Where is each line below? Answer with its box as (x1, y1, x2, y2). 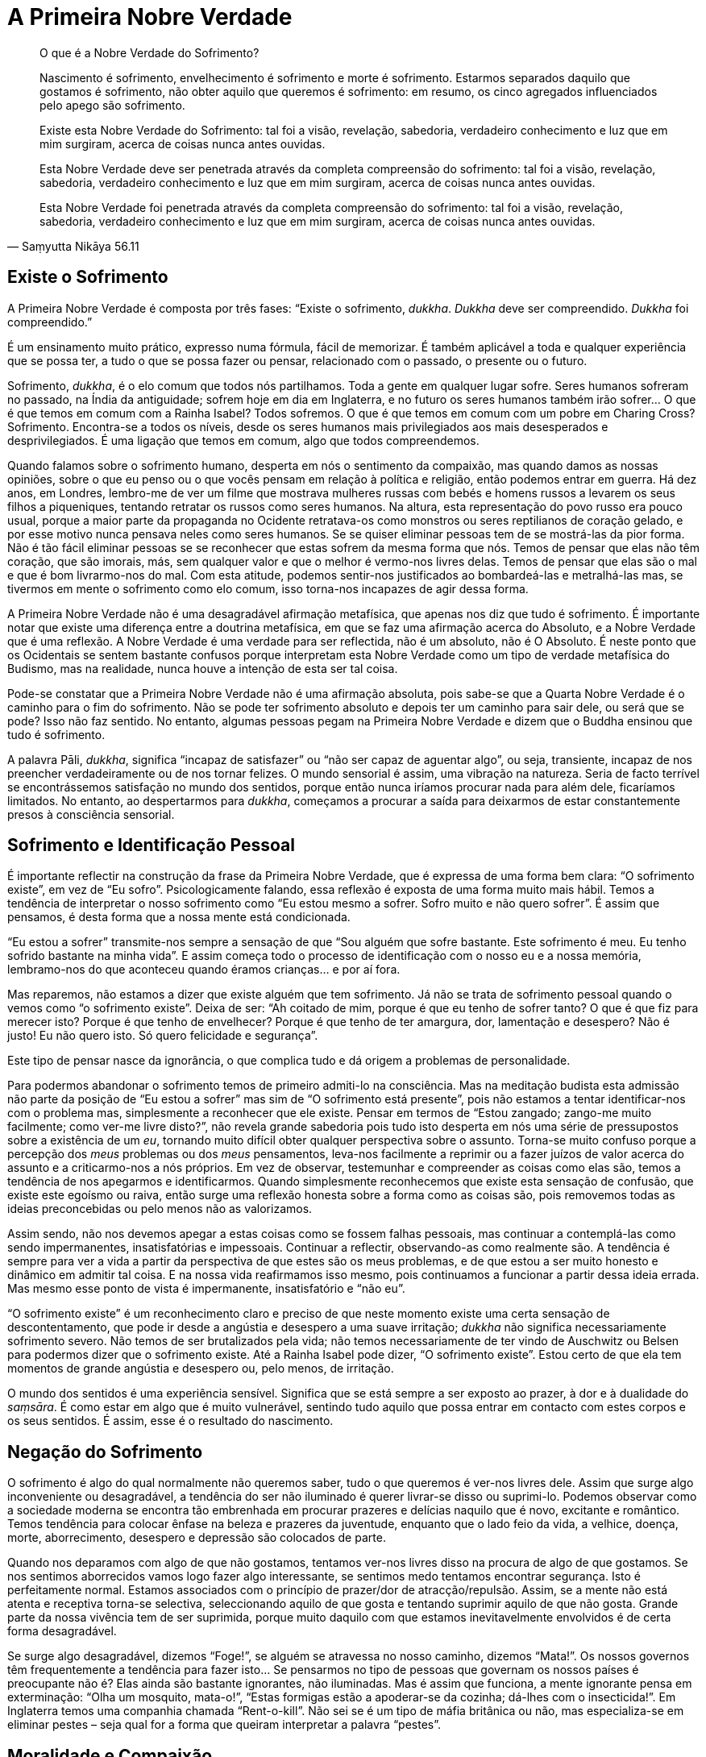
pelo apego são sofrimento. (39, 98, 185, 112)
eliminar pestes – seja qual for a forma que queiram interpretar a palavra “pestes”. (7, 1718, 441, 1732)
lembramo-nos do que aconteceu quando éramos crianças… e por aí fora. (7, 962, 401, 977)
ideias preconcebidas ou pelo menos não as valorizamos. (7, 1202, 313, 1216)
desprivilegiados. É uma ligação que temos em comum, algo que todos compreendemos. (7, 433, 480, 447)
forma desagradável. (7, 1624, 117, 1639)
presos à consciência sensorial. (7, 807, 175, 821)
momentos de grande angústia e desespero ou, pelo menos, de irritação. (7, 1361, 394, 1376)
